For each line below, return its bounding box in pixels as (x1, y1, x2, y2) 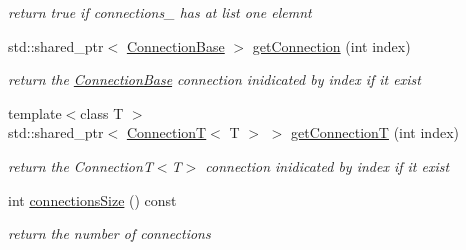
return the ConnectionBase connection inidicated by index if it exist (8, 69, 421, 90)
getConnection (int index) (252, 35, 411, 56)
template (8, 102, 62, 123)
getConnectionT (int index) (290, 122, 459, 143)
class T (80, 102, 124, 123)
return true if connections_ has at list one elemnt (8, 2, 312, 22)
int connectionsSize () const (8, 189, 177, 210)
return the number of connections (8, 223, 211, 244)
